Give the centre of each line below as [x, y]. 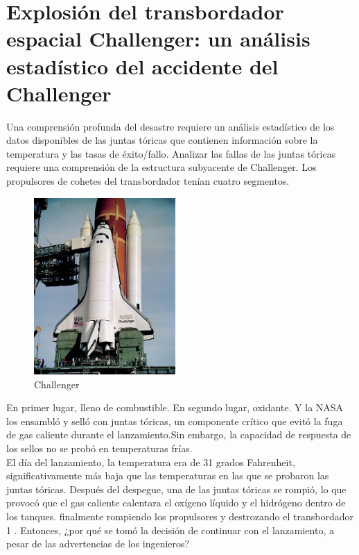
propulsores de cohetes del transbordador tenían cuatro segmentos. [148, 181]
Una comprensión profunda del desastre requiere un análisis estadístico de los [170, 126]
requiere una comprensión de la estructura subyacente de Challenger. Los [161, 167]
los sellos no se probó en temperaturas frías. [99, 448]
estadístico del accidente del [142, 66]
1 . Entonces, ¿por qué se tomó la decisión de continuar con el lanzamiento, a [170, 530]
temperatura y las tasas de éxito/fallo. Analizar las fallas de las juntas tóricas [171, 153]
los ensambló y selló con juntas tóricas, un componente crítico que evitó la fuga [175, 421]
